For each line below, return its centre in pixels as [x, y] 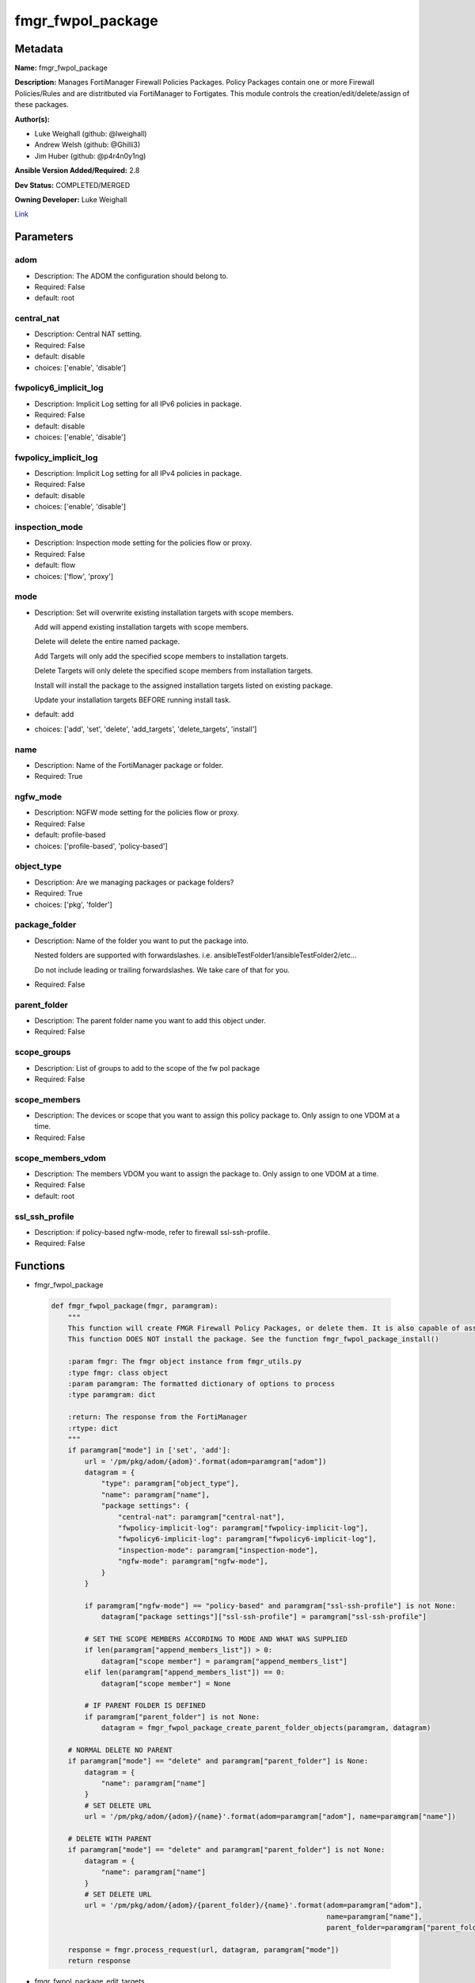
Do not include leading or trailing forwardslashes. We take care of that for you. [162, 970]
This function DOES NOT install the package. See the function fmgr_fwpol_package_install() [253, 1339]
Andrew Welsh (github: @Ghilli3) [87, 145]
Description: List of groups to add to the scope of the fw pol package [147, 1068]
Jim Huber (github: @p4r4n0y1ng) [90, 155]
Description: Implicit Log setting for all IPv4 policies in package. [138, 474]
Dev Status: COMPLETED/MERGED [72, 185]
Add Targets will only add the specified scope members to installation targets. [161, 656]
